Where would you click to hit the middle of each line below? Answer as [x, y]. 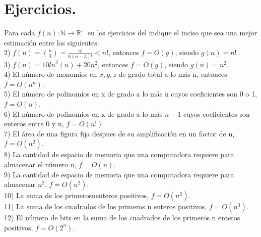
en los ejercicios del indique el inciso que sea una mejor [172, 33]
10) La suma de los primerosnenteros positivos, [76, 195]
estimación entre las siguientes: [52, 42]
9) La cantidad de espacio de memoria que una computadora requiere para [119, 174]
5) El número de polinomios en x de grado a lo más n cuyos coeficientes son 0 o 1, [130, 94]
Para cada [20, 33]
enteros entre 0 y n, [34, 124]
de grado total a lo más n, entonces [173, 74]
